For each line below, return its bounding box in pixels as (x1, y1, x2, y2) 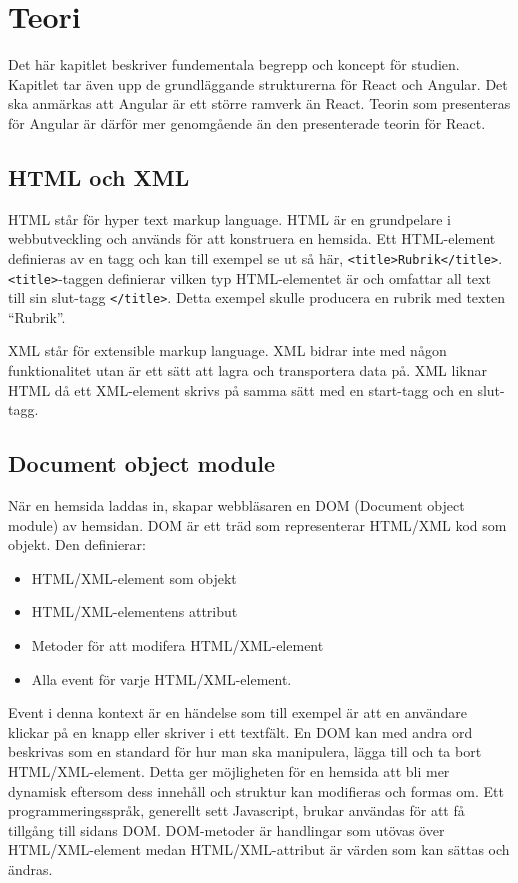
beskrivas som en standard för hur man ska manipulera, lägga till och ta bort (8, 741, 482, 762)
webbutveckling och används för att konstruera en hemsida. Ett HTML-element (8, 228, 496, 249)
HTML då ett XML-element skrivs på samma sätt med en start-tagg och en (8, 379, 473, 400)
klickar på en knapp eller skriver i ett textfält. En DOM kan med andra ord (8, 721, 473, 742)
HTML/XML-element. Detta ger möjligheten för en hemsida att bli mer (8, 760, 450, 781)
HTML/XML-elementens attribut (31, 601, 238, 622)
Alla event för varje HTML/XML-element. (31, 668, 292, 689)
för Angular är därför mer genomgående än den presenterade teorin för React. (8, 112, 486, 133)
